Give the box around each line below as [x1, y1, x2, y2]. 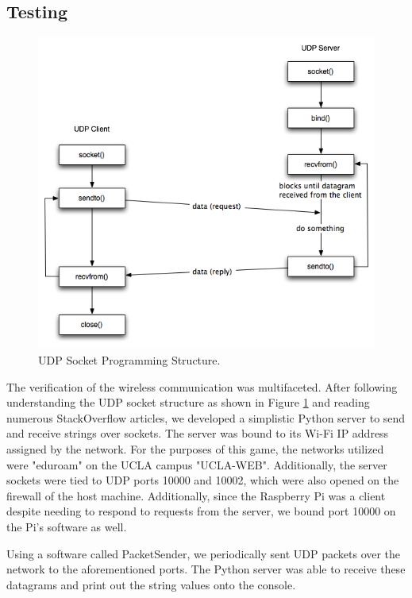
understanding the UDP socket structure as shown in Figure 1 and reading [6, 394, 370, 411]
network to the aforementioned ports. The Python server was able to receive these [6, 561, 406, 577]
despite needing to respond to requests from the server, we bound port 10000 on [6, 503, 396, 519]
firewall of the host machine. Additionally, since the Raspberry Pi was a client [6, 487, 386, 503]
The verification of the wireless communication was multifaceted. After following [6, 378, 398, 395]
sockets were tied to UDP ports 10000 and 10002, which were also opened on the [6, 472, 399, 488]
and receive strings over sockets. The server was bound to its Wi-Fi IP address [6, 425, 389, 442]
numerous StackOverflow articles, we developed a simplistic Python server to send [6, 409, 406, 426]
